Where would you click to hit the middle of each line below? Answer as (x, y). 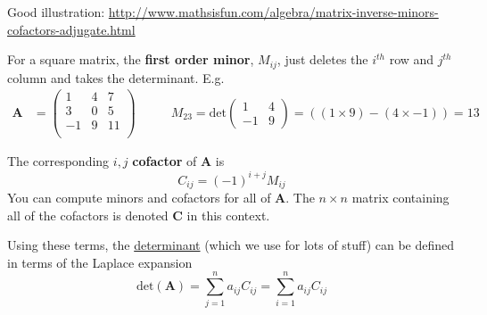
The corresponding (58, 161)
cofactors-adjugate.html (71, 29)
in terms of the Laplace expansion (100, 262)
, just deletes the (322, 59)
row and (412, 59)
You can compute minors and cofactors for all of (139, 197)
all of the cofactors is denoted (88, 215)
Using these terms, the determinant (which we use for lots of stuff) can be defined (231, 245)
